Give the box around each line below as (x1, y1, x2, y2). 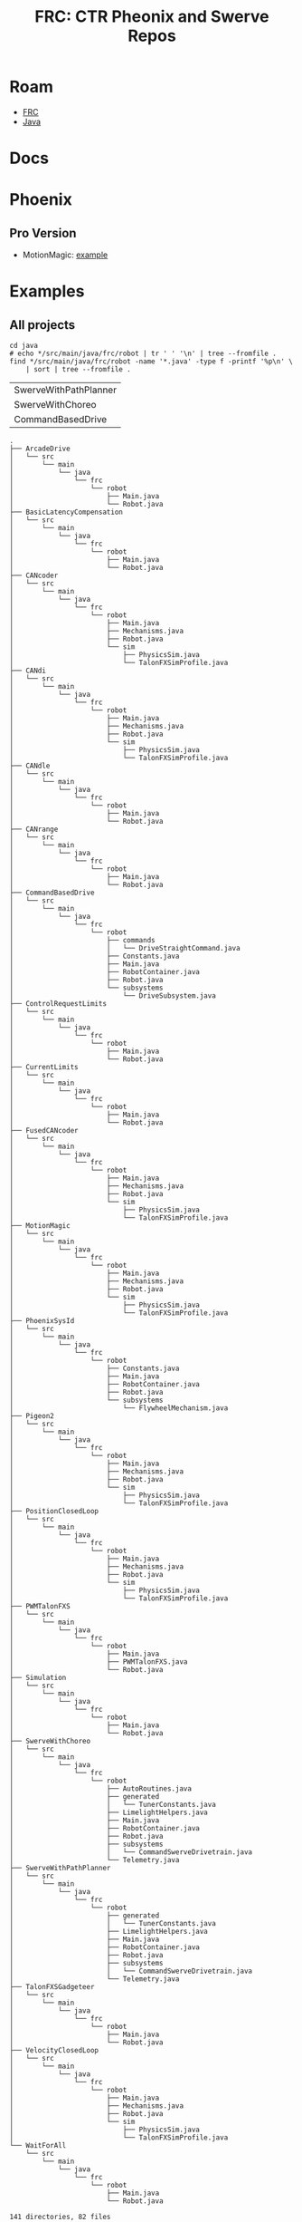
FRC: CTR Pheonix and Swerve (34, 6, 269, 27)
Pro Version (9, 225, 77, 241)
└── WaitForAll (9, 2141, 67, 2150)
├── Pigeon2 (9, 1412, 54, 1421)
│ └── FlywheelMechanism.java (9, 1404, 229, 1413)
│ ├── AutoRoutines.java (9, 1784, 193, 1793)
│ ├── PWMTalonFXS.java (9, 1657, 188, 1666)
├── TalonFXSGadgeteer (9, 1983, 95, 1992)
